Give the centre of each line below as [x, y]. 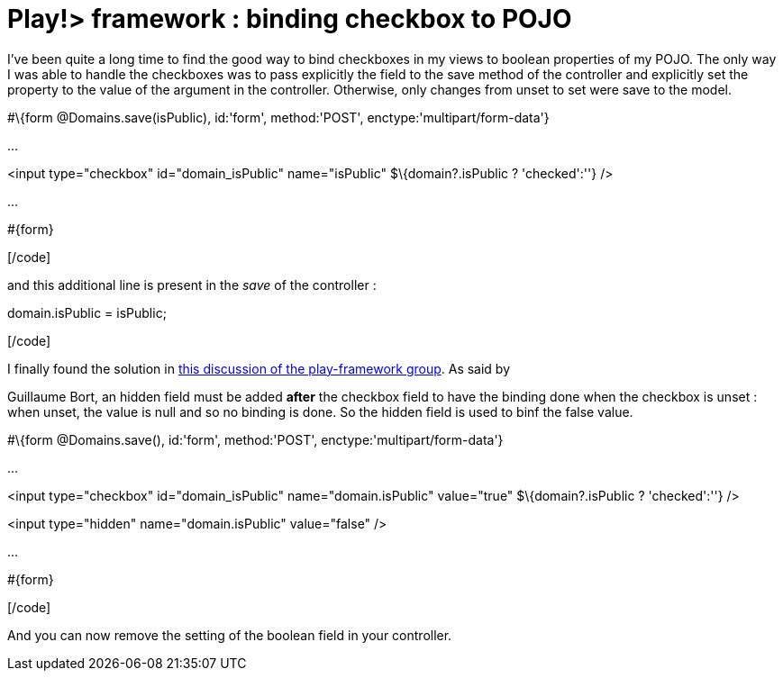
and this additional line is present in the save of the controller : [192, 285]
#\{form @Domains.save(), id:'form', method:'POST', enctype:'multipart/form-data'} [255, 439]
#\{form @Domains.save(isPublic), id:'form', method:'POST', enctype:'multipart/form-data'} [278, 117]
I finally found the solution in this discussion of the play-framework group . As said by [259, 368]
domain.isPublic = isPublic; [87, 312]
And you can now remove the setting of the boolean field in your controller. [230, 635]
